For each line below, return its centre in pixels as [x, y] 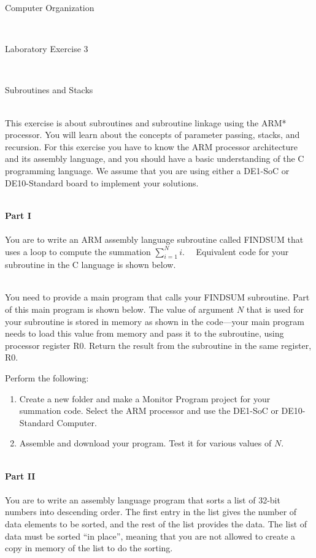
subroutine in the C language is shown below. [91, 265]
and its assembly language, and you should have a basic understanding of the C [155, 159]
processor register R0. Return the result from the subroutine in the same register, [158, 345]
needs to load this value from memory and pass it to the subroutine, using [145, 333]
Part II [20, 476]
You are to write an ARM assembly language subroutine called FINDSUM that [154, 239]
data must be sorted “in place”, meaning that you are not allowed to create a [150, 536]
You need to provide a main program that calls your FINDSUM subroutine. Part [157, 297]
